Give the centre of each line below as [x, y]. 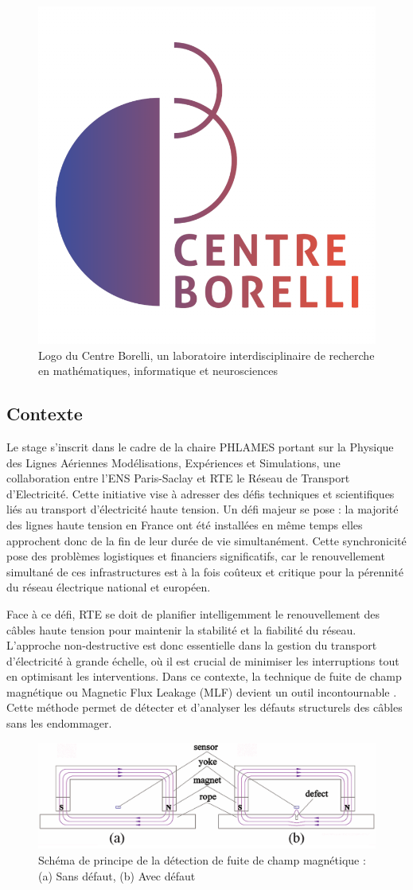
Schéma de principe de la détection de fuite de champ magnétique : [202, 860]
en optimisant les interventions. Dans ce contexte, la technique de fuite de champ [204, 676]
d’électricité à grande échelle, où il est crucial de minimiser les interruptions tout [203, 660]
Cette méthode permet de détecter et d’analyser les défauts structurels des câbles [205, 707]
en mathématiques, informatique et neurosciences [158, 371]
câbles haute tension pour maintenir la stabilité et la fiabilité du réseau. [181, 629]
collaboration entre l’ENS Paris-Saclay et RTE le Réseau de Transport [178, 478]
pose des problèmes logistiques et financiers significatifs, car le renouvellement [196, 556]
